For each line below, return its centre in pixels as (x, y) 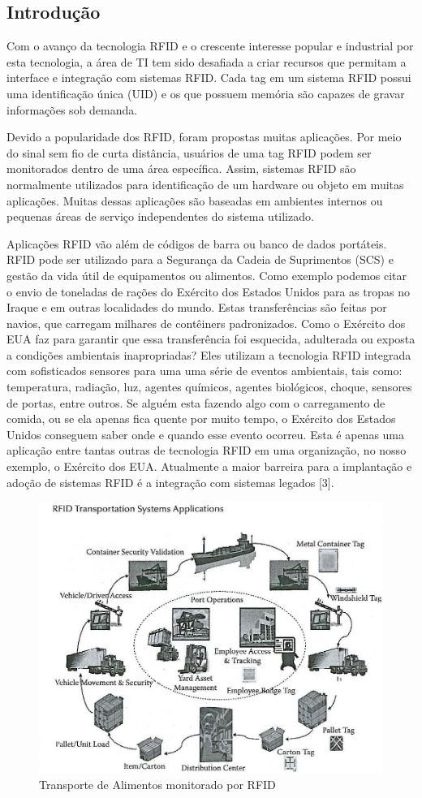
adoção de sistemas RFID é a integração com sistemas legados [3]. (170, 482)
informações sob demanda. (72, 109)
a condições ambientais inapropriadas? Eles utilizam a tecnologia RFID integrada (209, 354)
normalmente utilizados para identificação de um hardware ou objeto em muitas (205, 184)
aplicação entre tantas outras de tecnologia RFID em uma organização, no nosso (207, 450)
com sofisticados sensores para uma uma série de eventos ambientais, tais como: (205, 371)
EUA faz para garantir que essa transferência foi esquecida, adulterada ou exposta (211, 339)
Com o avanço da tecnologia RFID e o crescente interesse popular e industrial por (210, 46)
